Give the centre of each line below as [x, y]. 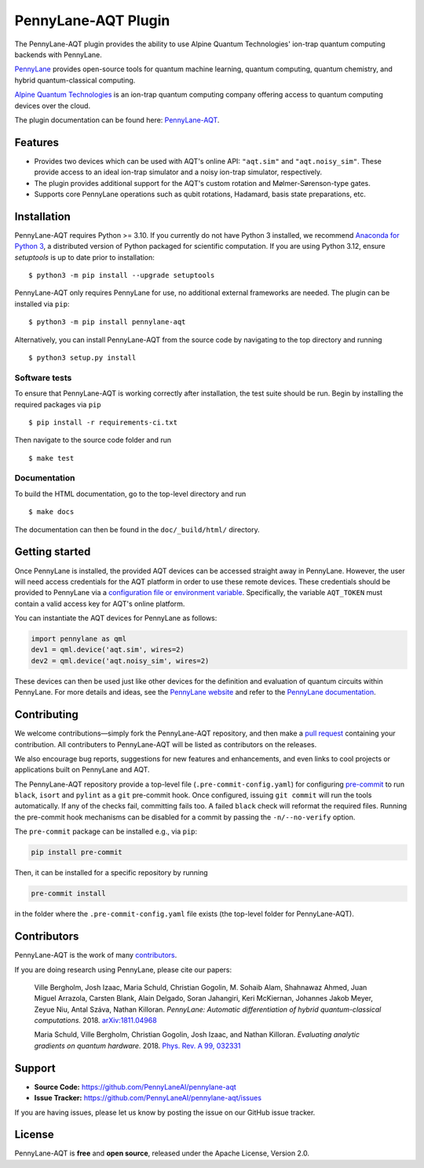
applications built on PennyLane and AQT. [82, 770]
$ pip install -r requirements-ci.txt [103, 422]
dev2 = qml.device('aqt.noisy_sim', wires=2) [120, 661]
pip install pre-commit [77, 852]
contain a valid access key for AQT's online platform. [100, 604]
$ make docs [51, 512]
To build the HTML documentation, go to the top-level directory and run [130, 494]
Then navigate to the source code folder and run [93, 440]
